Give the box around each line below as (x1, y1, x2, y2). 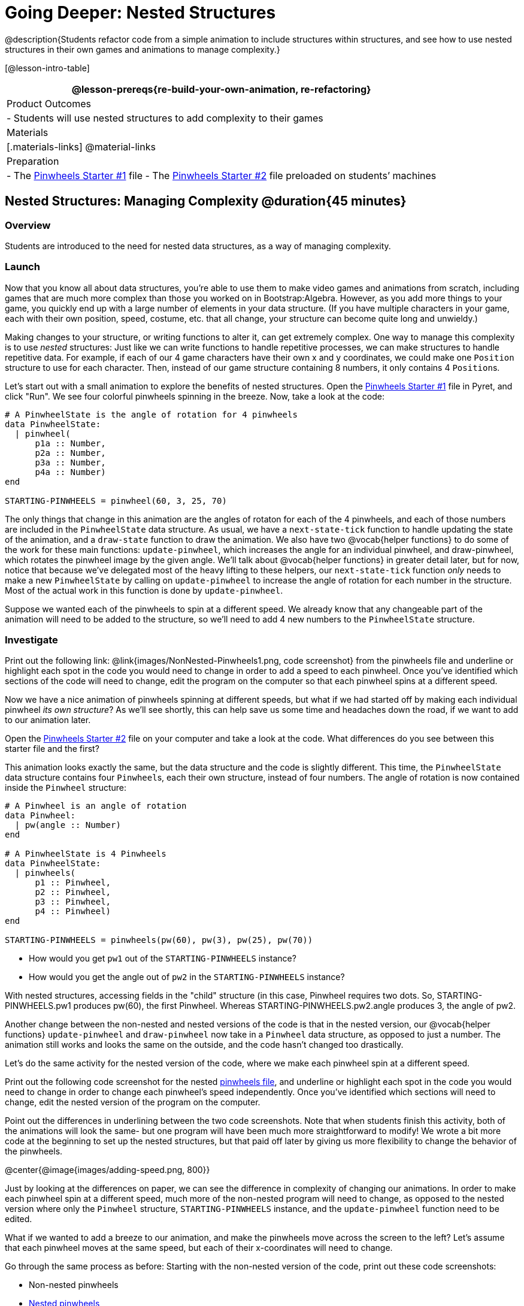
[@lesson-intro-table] (5, 62, 90, 73)
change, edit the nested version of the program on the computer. (5, 1097, 261, 1108)
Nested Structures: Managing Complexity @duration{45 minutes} (5, 194, 407, 209)
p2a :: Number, (35, 448, 106, 458)
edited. (5, 1214, 32, 1225)
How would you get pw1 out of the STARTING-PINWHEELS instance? (29, 953, 296, 964)
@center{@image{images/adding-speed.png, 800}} (5, 1165, 210, 1175)
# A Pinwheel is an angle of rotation (5, 801, 187, 811)
